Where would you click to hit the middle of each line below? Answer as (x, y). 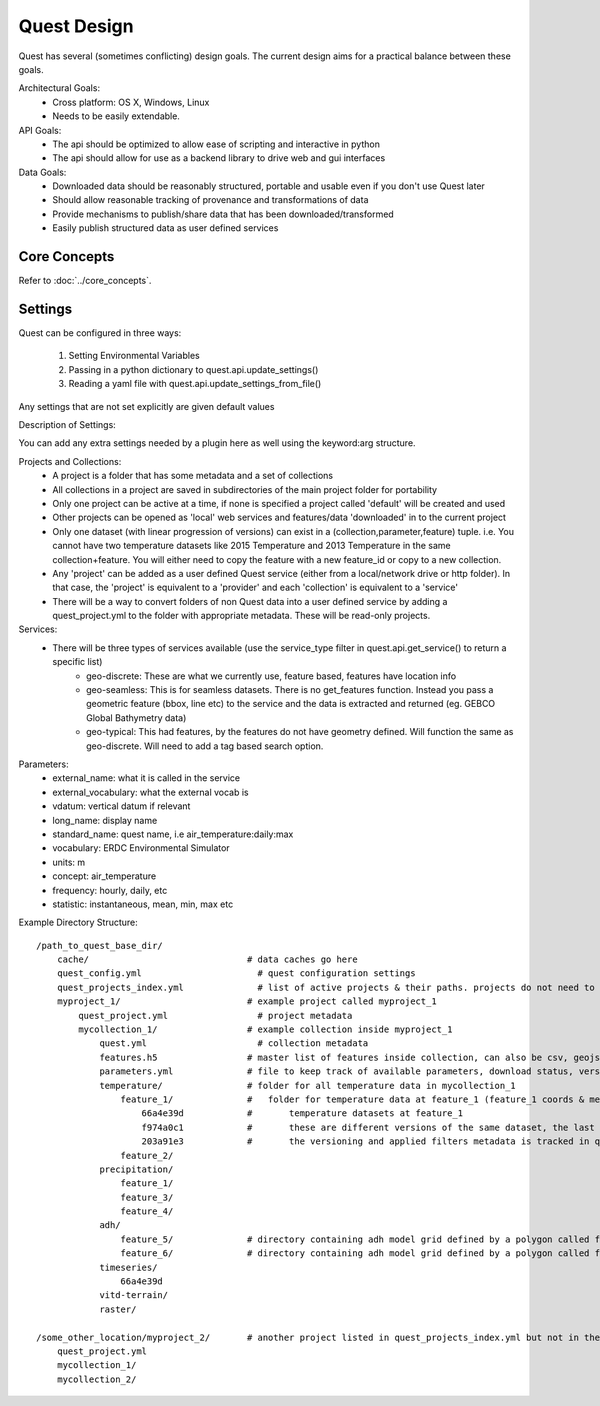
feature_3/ (147, 1197)
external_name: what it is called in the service (146, 778)
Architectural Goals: (59, 88)
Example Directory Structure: (78, 922)
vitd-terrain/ (134, 1295)
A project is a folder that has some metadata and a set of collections (193, 476)
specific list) (77, 662)
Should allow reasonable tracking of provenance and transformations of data (210, 200)
